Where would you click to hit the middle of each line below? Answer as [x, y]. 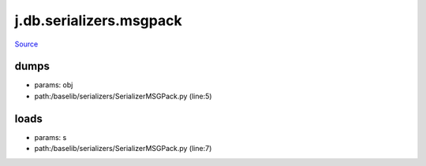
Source [26, 44]
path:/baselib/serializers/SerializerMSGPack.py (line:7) [123, 149]
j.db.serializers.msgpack [98, 20]
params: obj [54, 85]
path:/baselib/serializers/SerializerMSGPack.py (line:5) [123, 96]
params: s [50, 137]
